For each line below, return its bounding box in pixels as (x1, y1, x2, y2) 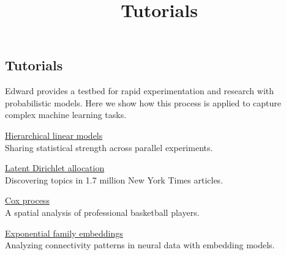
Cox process (5, 194, 50, 207)
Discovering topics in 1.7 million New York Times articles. (5, 173, 224, 186)
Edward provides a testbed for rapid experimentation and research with (5, 84, 274, 97)
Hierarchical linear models (5, 128, 103, 141)
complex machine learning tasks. (5, 108, 127, 121)
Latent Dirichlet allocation (5, 161, 105, 174)
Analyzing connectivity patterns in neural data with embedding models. (5, 238, 275, 251)
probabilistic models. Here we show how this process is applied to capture (5, 96, 281, 109)
